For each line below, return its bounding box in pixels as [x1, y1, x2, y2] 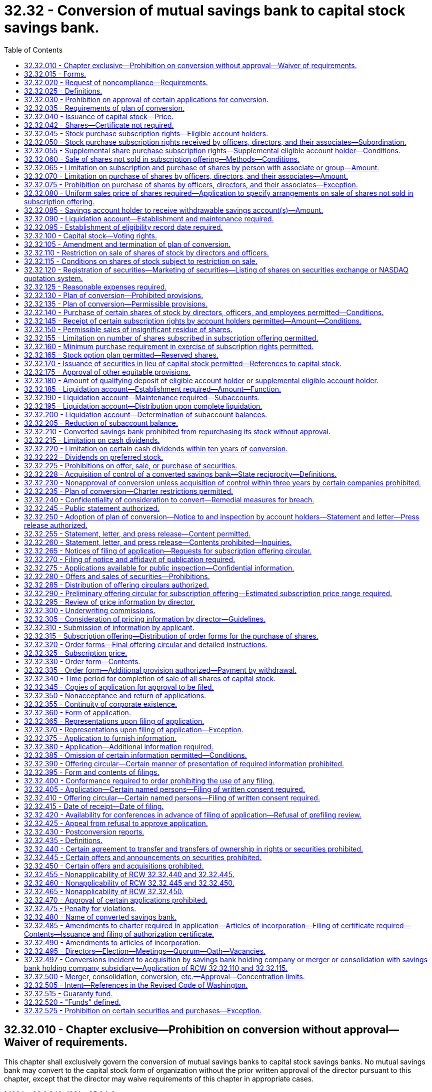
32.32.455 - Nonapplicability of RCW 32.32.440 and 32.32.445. [24, 870, 234, 879]
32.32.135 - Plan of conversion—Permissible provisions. [24, 299, 207, 308]
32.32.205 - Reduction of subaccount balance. [24, 418, 178, 427]
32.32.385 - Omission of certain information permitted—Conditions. [24, 750, 247, 759]
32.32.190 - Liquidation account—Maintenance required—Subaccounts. [24, 393, 260, 402]
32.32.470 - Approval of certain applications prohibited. [24, 895, 207, 904]
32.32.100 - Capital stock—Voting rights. [24, 231, 157, 240]
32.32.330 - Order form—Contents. [24, 657, 140, 666]
